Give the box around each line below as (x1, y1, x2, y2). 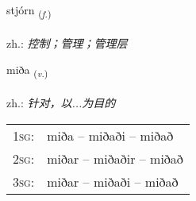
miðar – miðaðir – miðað (47, 149, 183, 168)
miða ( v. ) (6, 61, 48, 80)
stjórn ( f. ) (6, 2, 52, 20)
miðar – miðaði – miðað (47, 172, 179, 191)
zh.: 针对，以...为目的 (6, 95, 116, 111)
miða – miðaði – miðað (47, 126, 174, 145)
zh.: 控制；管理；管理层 (6, 34, 128, 51)
